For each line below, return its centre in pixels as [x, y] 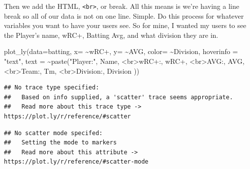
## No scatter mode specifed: [53, 133]
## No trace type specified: [52, 88]
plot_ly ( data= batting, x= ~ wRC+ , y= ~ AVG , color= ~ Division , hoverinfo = [121, 51]
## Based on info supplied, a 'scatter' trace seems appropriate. [119, 97]
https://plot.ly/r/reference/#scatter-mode [76, 162]
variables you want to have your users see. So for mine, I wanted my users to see [125, 25]
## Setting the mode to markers [61, 143]
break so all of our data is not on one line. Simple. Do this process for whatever [124, 15]
